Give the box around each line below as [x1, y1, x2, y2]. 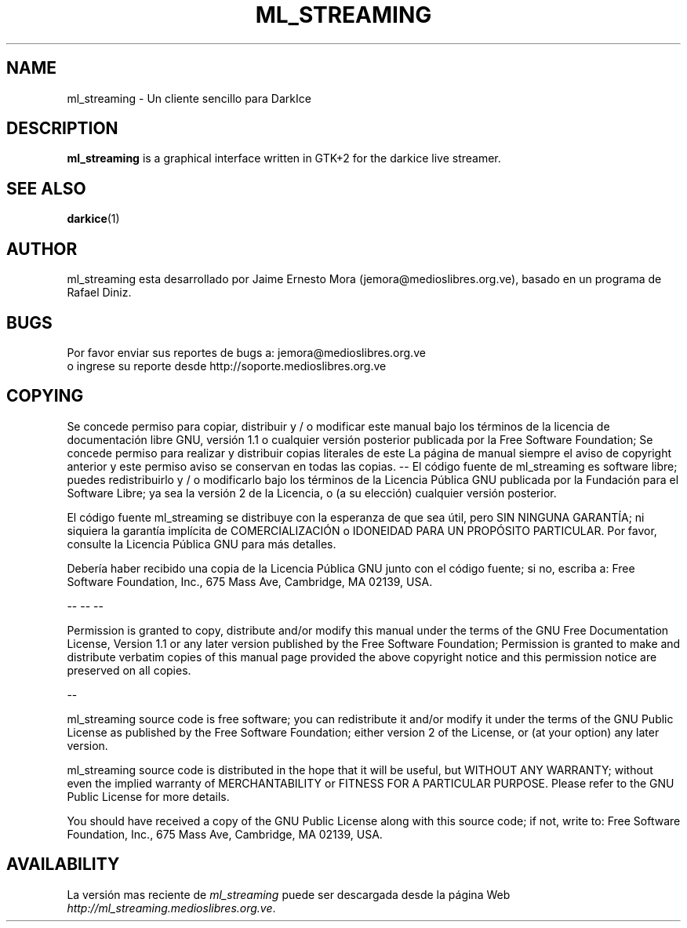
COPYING [6, 386, 84, 406]
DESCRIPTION [6, 118, 118, 139]
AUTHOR [6, 238, 78, 259]
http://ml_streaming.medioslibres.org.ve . [67, 901, 276, 915]
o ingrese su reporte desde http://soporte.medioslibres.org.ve [67, 358, 387, 373]
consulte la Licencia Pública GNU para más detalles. [67, 537, 336, 551]
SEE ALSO [6, 178, 86, 198]
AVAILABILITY [6, 854, 120, 875]
